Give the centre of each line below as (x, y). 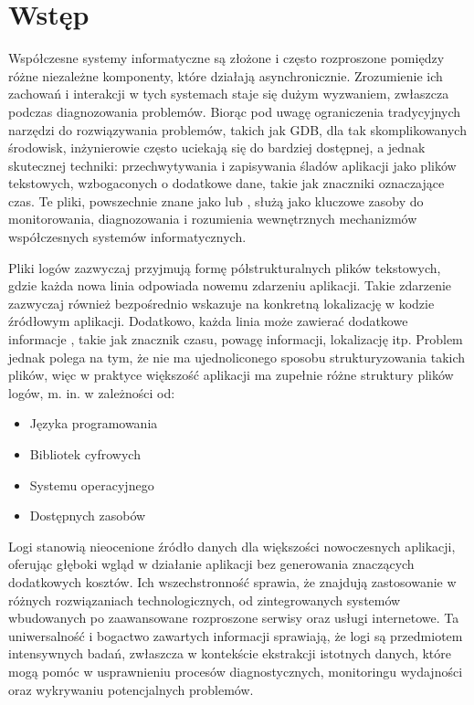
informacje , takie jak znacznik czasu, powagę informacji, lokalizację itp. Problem (236, 339)
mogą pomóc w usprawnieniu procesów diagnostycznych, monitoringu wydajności (236, 671)
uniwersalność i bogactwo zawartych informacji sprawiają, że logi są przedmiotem (236, 635)
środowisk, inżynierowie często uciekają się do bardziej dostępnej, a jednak (217, 147)
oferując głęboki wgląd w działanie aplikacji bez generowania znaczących (211, 564)
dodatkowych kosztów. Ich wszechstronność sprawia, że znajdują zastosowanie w (232, 581)
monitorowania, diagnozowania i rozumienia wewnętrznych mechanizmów (213, 219)
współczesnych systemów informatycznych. (127, 237)
